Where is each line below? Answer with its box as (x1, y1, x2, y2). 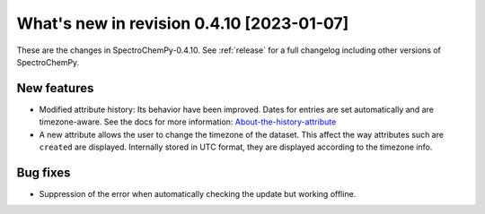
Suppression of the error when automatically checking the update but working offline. (39, 188, 357, 199)
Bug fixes (16, 165, 71, 180)
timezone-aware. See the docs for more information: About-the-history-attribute (39, 116, 337, 127)
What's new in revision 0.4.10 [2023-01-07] (16, 13, 349, 33)
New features (16, 81, 94, 96)
